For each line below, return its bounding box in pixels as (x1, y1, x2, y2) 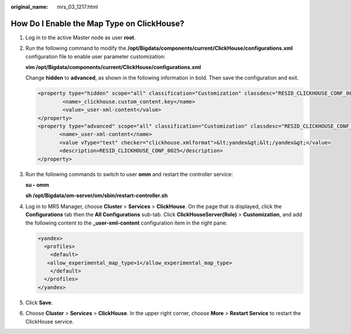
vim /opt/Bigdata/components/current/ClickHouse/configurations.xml (25, 64, 201, 71)
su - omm (25, 181, 49, 188)
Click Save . (25, 299, 53, 306)
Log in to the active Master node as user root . (25, 34, 136, 41)
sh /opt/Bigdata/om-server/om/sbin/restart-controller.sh (25, 192, 168, 199)
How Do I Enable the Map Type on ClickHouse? (11, 18, 184, 29)
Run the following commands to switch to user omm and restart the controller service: (25, 170, 233, 178)
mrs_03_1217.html (57, 4, 98, 10)
